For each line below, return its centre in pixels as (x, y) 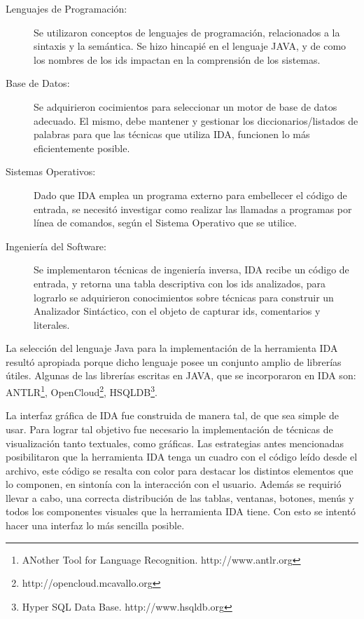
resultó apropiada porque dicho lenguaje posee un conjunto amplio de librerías (174, 361)
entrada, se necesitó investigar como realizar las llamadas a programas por (193, 209)
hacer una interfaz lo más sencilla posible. (95, 525)
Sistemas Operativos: (51, 171)
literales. (52, 324)
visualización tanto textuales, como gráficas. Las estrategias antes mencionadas (175, 443)
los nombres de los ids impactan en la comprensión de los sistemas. (177, 59)
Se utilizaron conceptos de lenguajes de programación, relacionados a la (187, 32)
